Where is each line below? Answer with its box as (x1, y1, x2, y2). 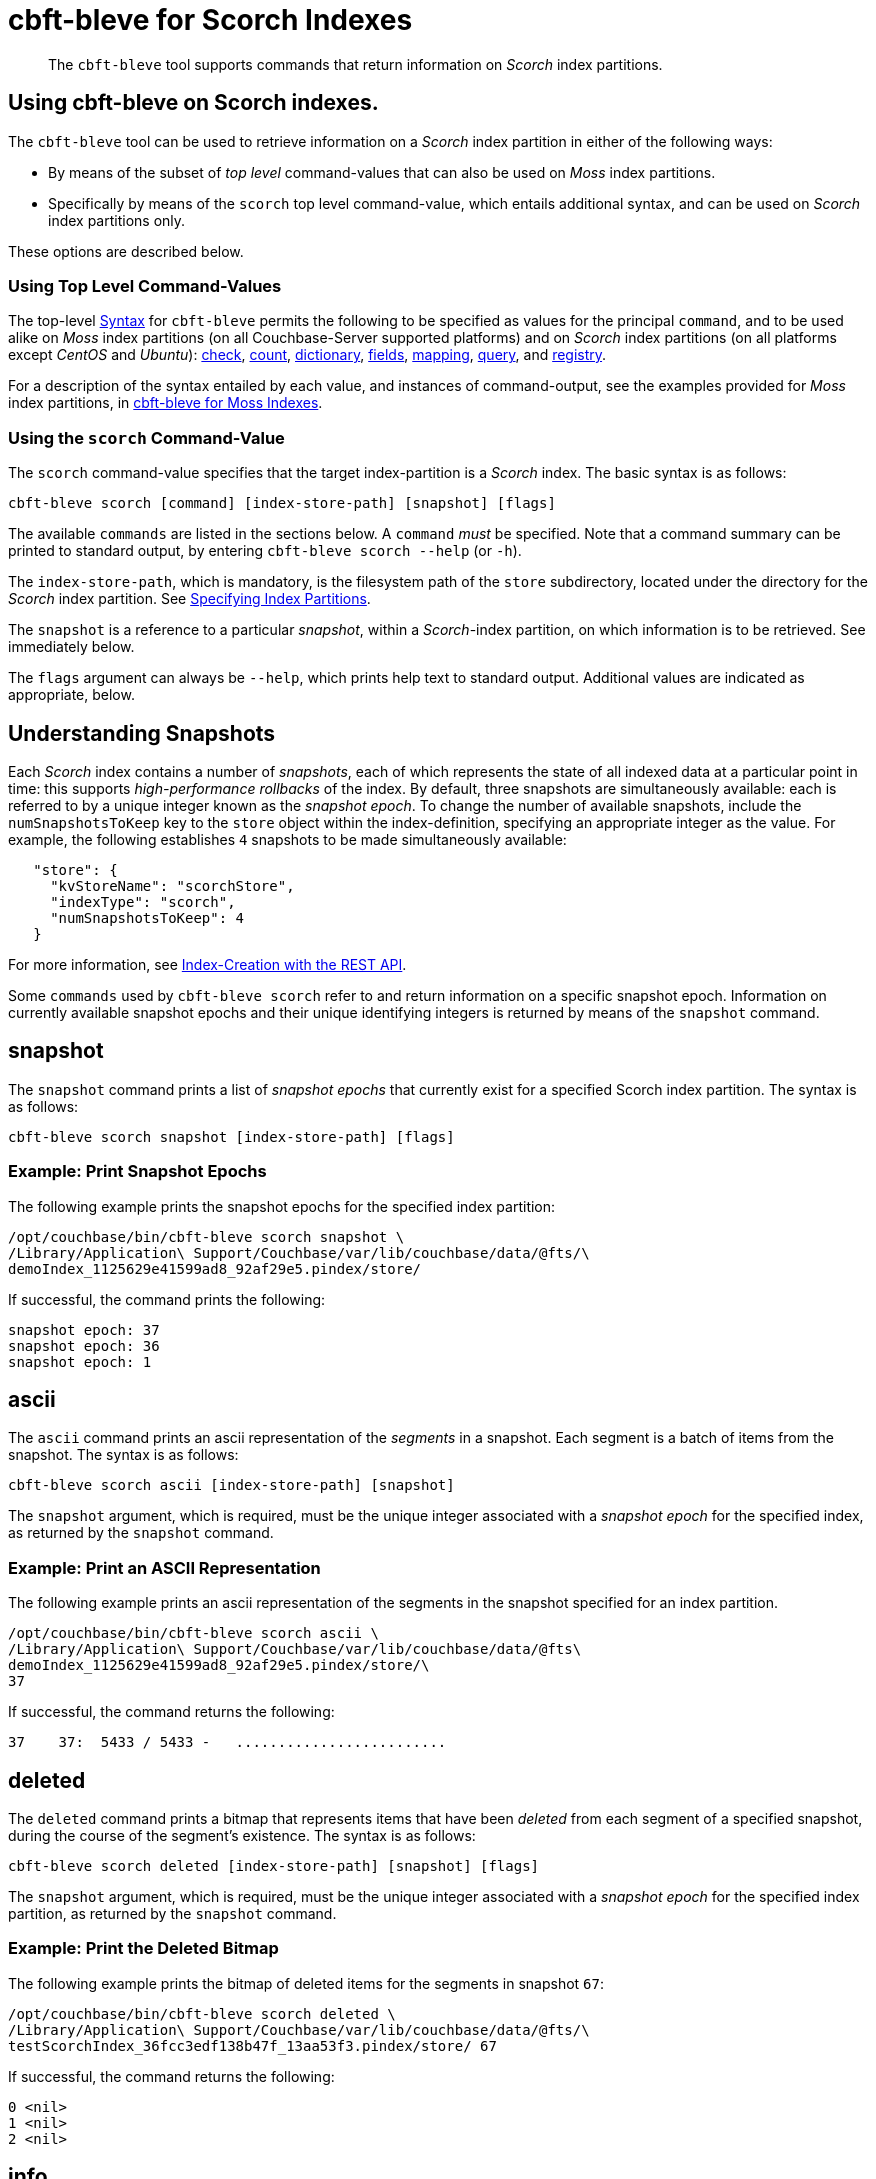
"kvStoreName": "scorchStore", (50, 877, 295, 894)
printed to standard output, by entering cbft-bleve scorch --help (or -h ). (8, 542, 522, 560)
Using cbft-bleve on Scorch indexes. (8, 90, 379, 116)
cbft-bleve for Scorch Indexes (8, 3, 413, 37)
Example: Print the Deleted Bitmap (8, 1938, 279, 1959)
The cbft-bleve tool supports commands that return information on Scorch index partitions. (48, 55, 663, 73)
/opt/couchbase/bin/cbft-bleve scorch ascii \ (8, 1625, 379, 1642)
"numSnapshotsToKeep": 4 (50, 909, 245, 926)
